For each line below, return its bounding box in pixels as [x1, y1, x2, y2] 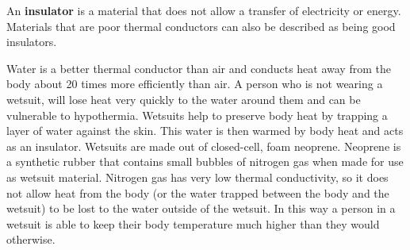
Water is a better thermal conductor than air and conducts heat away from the [6, 60, 391, 76]
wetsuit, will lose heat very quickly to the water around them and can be [6, 90, 361, 107]
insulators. [6, 33, 57, 50]
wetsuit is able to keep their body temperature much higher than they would [6, 215, 380, 232]
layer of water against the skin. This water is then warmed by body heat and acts [6, 122, 404, 139]
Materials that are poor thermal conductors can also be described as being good [6, 17, 396, 34]
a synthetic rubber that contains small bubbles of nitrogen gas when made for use [6, 153, 404, 170]
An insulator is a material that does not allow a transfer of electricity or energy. [6, 2, 401, 18]
